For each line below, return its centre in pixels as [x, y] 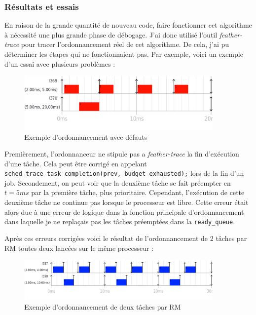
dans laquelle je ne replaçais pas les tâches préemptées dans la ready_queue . [120, 221]
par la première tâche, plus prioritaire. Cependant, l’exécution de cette [138, 192]
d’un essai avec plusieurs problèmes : [60, 63]
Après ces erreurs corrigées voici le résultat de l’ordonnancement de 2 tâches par [126, 238]
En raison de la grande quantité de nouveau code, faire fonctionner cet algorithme [128, 25]
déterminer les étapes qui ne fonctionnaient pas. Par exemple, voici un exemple [124, 54]
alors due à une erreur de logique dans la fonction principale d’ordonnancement [124, 212]
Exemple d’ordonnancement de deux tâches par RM [103, 306]
